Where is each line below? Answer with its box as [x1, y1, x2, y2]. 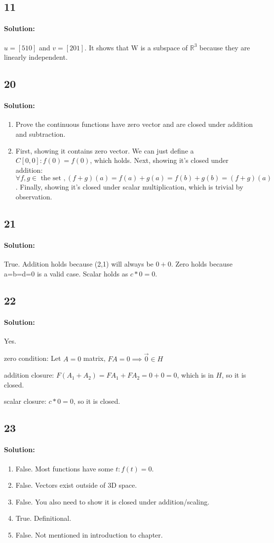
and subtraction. [15, 128, 66, 139]
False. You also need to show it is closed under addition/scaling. [15, 496, 210, 506]
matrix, [83, 353, 106, 363]
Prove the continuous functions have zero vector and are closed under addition [15, 119, 253, 129]
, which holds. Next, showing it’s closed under [90, 155, 229, 165]
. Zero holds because [171, 259, 233, 269]
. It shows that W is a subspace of [84, 42, 188, 52]
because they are [199, 42, 250, 52]
